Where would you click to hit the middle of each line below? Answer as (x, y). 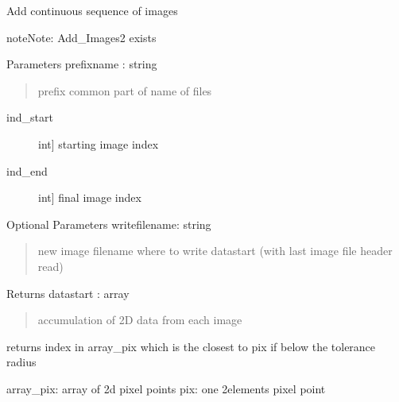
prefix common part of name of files (125, 90)
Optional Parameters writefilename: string (109, 224)
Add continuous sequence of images (92, 10)
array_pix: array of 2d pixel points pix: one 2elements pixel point (166, 388)
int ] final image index (90, 197)
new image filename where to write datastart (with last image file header (215, 251)
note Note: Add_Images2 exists (81, 37)
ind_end (27, 170)
